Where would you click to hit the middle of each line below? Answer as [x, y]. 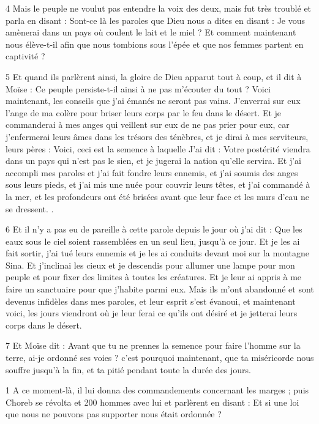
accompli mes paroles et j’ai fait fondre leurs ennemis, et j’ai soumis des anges [152, 172]
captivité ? [25, 56]
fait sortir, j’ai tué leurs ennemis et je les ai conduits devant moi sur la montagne [158, 253]
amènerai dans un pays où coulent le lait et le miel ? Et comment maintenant [151, 32]
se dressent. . [30, 208]
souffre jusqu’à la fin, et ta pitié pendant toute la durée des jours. [129, 369]
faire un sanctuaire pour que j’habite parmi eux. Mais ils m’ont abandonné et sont [160, 289]
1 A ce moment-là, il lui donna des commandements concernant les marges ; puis [157, 390]
